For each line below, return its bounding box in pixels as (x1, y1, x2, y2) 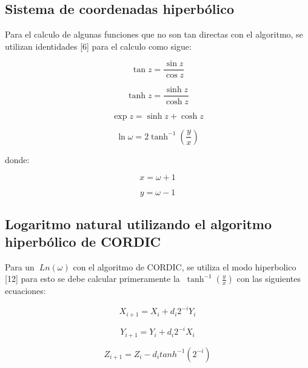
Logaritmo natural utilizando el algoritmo (5, 214, 272, 233)
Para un (5, 260, 35, 273)
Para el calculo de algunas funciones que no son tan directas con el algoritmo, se (5, 28, 303, 41)
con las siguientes (236, 272, 301, 285)
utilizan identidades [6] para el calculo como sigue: (5, 39, 192, 52)
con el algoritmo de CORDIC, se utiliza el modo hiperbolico (73, 260, 296, 273)
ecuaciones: (5, 284, 46, 297)
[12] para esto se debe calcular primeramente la (5, 272, 180, 285)
